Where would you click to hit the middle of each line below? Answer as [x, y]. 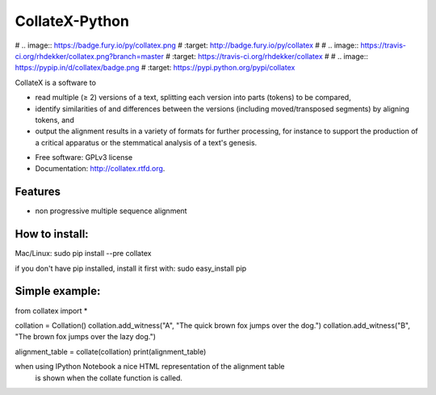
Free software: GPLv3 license [84, 158]
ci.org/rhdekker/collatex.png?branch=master [90, 56]
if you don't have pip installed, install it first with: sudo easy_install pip [130, 268]
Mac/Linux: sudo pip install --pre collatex [83, 254]
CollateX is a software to [56, 82]
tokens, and [55, 120]
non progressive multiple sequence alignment [111, 211]
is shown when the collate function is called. [109, 378]
